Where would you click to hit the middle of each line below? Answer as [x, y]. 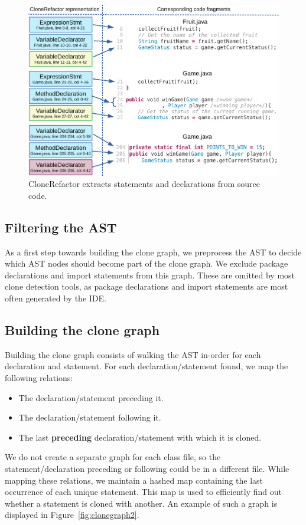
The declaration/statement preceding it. [91, 397]
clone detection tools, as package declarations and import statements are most [147, 286]
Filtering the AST [61, 227]
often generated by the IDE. [56, 298]
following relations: [39, 378]
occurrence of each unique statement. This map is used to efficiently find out [143, 492]
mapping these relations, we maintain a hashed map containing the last [134, 480]
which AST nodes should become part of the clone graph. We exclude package [147, 263]
